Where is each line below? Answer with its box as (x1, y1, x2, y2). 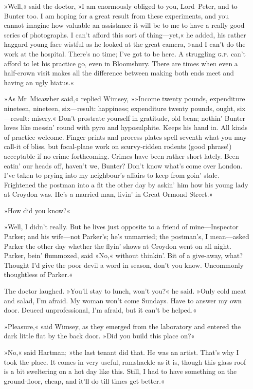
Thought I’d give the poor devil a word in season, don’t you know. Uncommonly (4, 259, 244, 270)
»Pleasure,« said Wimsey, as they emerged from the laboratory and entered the (4, 321, 241, 331)
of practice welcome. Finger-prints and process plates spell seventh (4, 131, 202, 142)
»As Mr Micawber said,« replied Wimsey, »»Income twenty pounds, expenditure (4, 93, 245, 104)
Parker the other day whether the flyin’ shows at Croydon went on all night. (4, 241, 232, 251)
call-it (4, 141, 21, 151)
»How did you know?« (4, 205, 71, 215)
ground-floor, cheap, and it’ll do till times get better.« (4, 375, 165, 386)
